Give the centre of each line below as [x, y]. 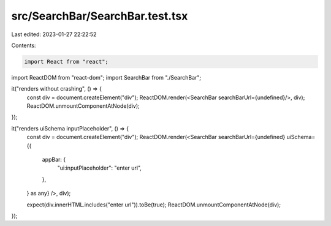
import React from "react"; [66, 62]
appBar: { [54, 160]
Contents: [24, 45]
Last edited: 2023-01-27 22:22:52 [54, 34]
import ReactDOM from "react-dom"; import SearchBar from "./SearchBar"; [106, 77]
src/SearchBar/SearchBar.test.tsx [100, 16]
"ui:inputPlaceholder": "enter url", [100, 168]
